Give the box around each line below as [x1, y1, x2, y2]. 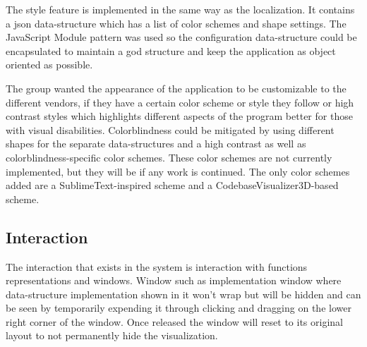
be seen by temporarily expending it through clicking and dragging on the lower [6, 300, 351, 315]
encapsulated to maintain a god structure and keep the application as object [6, 43, 336, 58]
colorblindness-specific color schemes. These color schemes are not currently [6, 150, 332, 164]
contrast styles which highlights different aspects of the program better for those [6, 109, 353, 123]
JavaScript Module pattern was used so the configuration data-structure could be [6, 30, 357, 44]
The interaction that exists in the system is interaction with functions [6, 259, 308, 274]
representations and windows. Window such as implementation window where [6, 273, 342, 288]
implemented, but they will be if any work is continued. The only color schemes [6, 164, 350, 178]
